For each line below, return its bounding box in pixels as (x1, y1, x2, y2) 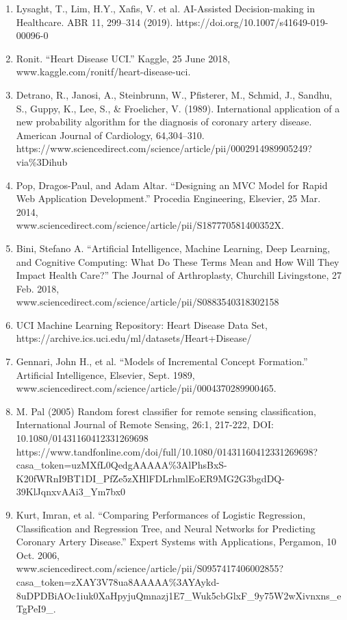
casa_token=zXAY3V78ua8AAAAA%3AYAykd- (16, 574, 220, 588)
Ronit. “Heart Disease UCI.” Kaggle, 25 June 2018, (16, 51, 231, 65)
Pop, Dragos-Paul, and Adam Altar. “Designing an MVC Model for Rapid (16, 177, 328, 192)
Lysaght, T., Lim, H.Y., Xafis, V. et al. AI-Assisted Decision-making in (16, 1, 315, 15)
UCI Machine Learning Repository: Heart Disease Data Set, (16, 317, 268, 332)
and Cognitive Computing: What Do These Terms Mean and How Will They (16, 254, 339, 269)
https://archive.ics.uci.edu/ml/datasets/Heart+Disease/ (16, 331, 252, 345)
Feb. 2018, (16, 281, 60, 295)
